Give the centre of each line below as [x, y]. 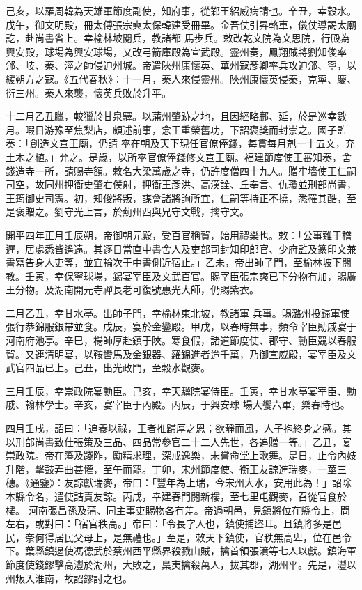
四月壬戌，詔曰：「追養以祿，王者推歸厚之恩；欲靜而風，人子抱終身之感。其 [179, 428]
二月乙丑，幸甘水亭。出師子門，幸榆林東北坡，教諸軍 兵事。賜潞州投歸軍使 [178, 312]
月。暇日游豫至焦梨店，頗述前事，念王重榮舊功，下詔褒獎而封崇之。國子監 [176, 129]
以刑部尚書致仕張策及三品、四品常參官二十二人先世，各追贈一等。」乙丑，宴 [179, 441]
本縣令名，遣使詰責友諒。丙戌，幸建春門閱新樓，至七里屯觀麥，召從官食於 [176, 496]
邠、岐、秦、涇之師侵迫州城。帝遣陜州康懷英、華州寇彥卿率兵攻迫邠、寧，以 [181, 65]
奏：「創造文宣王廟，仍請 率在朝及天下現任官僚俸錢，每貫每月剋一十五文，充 [180, 143]
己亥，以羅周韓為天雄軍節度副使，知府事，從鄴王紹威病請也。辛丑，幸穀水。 [181, 10]
